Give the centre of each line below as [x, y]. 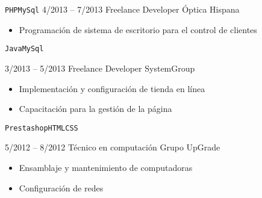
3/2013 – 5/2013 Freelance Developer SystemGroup [100, 68]
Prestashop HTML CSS [42, 128]
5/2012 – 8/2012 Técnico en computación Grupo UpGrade [113, 147]
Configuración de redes [61, 187]
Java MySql [24, 49]
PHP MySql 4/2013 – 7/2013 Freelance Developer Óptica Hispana [122, 9]
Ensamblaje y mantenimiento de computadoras [106, 167]
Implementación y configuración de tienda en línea [112, 88]
